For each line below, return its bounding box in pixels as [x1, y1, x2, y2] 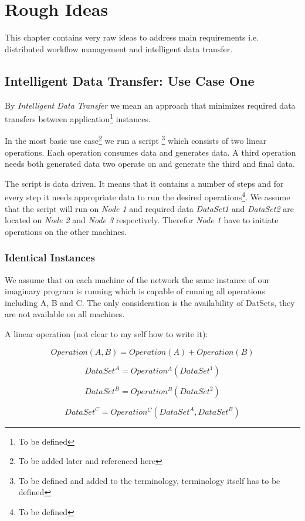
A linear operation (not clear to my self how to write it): [5, 328, 208, 340]
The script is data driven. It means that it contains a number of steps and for [5, 177, 284, 189]
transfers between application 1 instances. [5, 111, 151, 125]
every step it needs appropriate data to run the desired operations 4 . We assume [5, 189, 290, 203]
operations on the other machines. [5, 225, 127, 237]
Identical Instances [5, 250, 95, 265]
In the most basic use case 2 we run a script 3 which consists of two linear [5, 133, 267, 147]
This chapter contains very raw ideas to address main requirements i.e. [5, 31, 259, 43]
